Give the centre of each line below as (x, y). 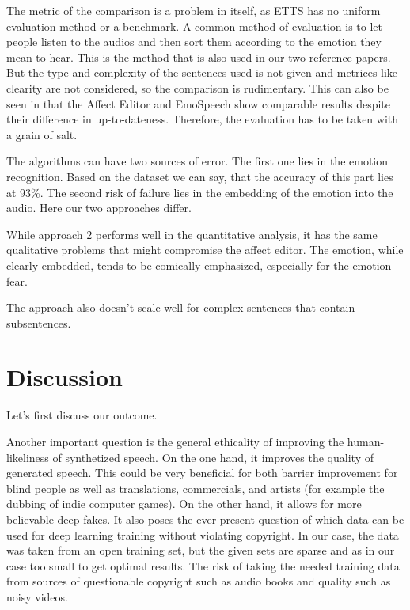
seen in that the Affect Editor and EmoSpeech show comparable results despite (199, 103)
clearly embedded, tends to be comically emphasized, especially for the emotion (199, 265)
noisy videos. (37, 596)
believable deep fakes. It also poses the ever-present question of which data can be (205, 519)
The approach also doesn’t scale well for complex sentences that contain (181, 307)
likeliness (28, 457)
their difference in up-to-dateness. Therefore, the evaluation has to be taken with (203, 119)
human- (366, 441)
